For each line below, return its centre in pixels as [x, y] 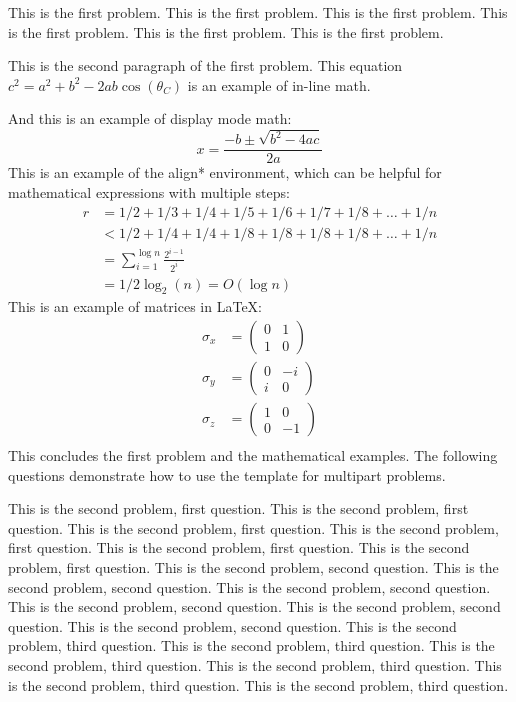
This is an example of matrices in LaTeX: [135, 306]
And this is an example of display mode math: [150, 118]
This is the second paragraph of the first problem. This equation [205, 65]
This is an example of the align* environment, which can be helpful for [225, 172]
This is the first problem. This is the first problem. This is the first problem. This [258, 12]
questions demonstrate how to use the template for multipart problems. [227, 474]
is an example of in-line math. [279, 84]
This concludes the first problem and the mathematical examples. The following [253, 455]
